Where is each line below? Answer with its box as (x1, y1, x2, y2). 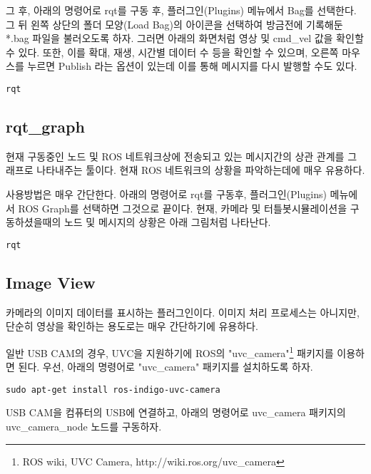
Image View (6, 271, 96, 293)
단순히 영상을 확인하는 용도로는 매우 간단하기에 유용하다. (6, 319, 258, 334)
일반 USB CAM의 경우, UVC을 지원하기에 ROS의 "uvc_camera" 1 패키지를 (6, 343, 334, 360)
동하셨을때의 (6, 215, 61, 230)
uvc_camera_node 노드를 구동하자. (6, 418, 162, 433)
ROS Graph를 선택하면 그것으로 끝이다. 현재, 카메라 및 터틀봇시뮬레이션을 (18, 200, 347, 215)
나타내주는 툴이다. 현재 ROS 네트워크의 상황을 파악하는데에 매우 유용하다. (36, 163, 365, 177)
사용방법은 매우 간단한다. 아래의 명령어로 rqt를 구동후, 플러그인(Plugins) (6, 187, 327, 202)
